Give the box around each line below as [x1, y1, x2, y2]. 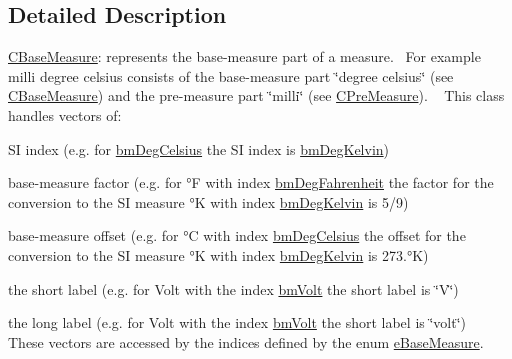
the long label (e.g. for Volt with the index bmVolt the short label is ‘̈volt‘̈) [8, 312, 467, 333]
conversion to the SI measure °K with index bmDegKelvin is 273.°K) [8, 244, 429, 265]
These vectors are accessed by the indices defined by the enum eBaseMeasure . [8, 331, 484, 352]
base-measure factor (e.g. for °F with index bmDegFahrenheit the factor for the [8, 172, 494, 193]
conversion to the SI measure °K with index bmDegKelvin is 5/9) [8, 191, 409, 212]
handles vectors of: [8, 104, 122, 125]
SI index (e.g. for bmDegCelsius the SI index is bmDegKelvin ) [8, 138, 390, 159]
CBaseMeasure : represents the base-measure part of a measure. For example [8, 46, 481, 67]
